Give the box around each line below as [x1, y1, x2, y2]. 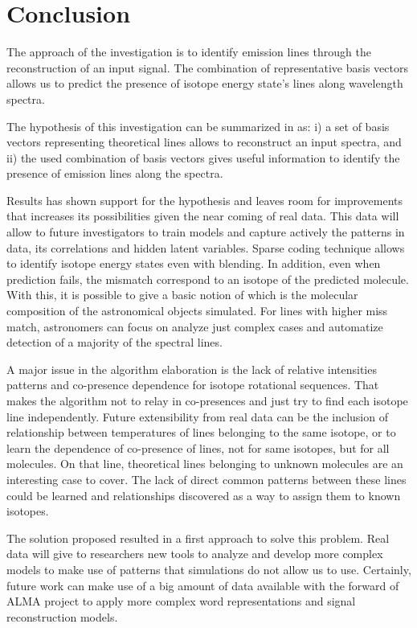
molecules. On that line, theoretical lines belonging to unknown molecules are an [6, 455, 403, 472]
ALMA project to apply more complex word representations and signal [6, 593, 356, 610]
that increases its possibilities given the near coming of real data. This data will [6, 207, 399, 224]
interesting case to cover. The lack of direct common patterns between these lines [6, 470, 407, 487]
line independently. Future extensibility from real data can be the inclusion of [6, 408, 388, 425]
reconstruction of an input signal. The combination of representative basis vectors [6, 59, 408, 76]
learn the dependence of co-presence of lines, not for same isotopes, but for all [6, 439, 390, 456]
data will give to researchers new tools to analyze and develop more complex [6, 545, 383, 562]
